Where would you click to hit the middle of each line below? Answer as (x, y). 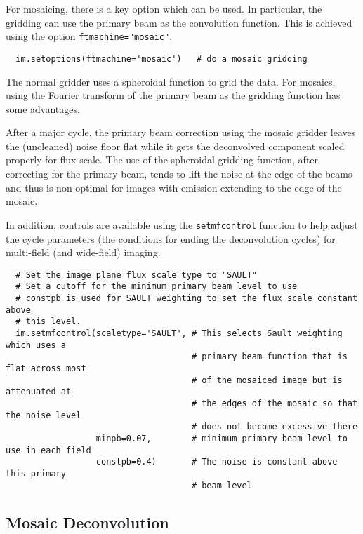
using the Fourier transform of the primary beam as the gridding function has (173, 95)
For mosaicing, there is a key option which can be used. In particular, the (164, 8)
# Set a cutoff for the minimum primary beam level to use (157, 287)
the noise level (44, 415)
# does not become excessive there (275, 427)
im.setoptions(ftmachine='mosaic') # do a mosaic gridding (161, 59)
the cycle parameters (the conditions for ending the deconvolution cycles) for (171, 238)
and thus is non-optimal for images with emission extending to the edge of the (174, 187)
